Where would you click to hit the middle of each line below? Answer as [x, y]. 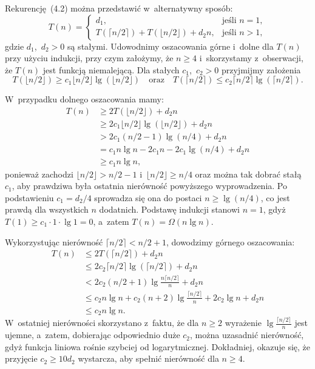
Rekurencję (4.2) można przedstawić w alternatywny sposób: [119, 8]
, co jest [275, 197]
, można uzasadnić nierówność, [247, 335]
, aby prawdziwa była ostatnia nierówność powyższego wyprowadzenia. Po [149, 186]
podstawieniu [29, 197]
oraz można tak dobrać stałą [248, 174]
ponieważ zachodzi [39, 174]
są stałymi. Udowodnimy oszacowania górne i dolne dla [170, 46]
